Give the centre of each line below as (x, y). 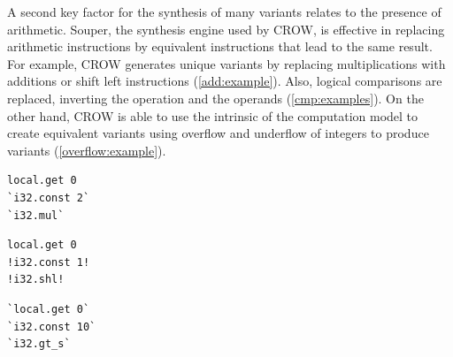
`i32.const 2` (49, 197)
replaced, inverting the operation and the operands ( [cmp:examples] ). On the (215, 98)
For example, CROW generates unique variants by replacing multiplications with (226, 63)
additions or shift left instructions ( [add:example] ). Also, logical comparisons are (225, 81)
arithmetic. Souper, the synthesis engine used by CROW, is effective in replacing (226, 29)
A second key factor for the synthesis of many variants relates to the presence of (224, 11)
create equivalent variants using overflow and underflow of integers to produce (218, 133)
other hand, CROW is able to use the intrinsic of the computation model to (213, 115)
